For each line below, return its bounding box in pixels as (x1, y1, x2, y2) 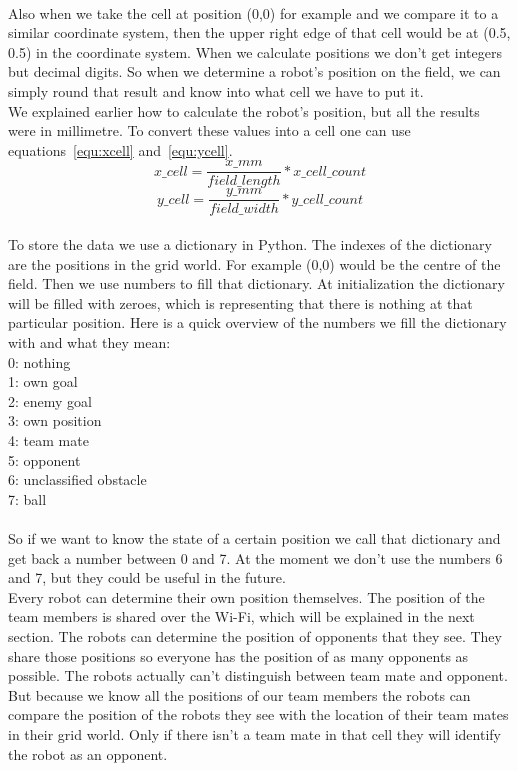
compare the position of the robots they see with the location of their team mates (8, 704, 509, 725)
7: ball (8, 488, 47, 509)
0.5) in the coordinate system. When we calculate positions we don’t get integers (8, 41, 502, 62)
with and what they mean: (8, 332, 171, 353)
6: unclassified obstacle (8, 469, 147, 490)
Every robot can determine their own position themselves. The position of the (8, 586, 485, 607)
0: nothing (8, 351, 71, 372)
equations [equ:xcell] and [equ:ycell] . (8, 139, 233, 160)
